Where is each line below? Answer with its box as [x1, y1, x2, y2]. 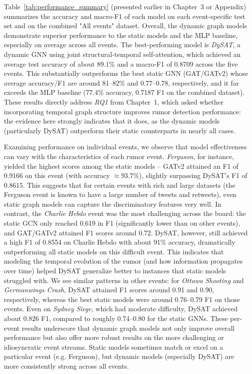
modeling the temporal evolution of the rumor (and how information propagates [4, 256, 243, 266]
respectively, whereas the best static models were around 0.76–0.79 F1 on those [4, 294, 240, 304]
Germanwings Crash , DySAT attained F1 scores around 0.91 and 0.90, [4, 285, 214, 295]
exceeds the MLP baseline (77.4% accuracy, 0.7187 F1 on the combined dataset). [4, 87, 245, 97]
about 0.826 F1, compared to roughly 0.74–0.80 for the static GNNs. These [4, 313, 228, 323]
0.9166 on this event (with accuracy [4, 170, 110, 180]
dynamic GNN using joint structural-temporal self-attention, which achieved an [4, 49, 241, 59]
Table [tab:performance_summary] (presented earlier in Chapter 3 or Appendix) [4, 1, 246, 11]
